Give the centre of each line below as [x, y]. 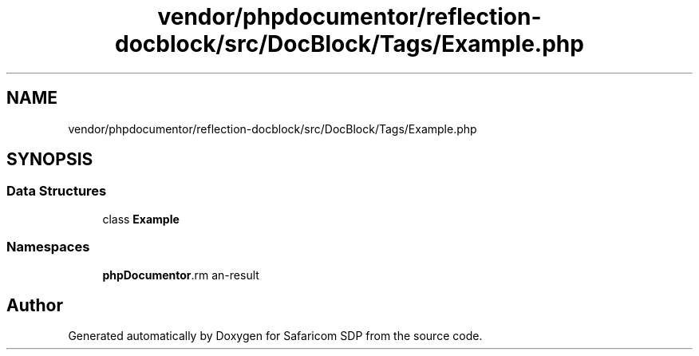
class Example [141, 219]
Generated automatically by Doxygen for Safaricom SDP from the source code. [275, 336]
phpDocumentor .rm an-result [181, 275]
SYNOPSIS [50, 160]
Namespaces [48, 247]
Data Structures [57, 191]
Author [35, 305]
